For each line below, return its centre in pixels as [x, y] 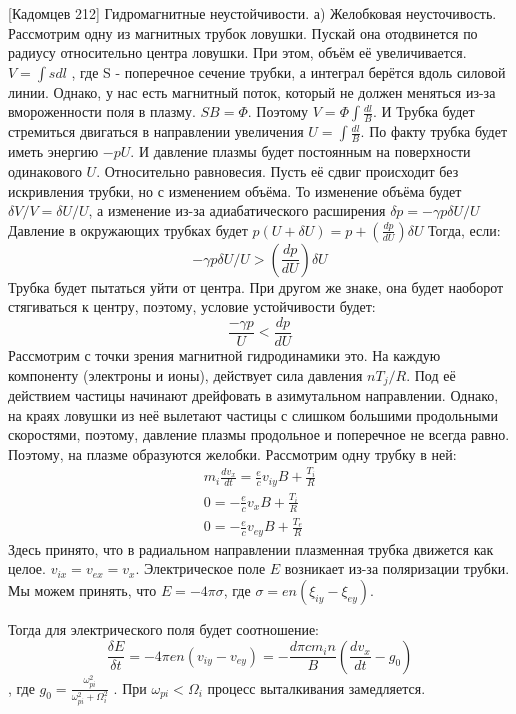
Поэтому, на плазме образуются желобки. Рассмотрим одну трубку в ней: [232, 453]
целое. [27, 568]
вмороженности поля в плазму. [102, 111]
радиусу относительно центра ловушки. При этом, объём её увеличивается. [237, 52]
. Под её [431, 374]
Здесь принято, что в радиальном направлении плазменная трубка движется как [251, 548]
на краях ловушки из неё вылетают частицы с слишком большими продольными [253, 414]
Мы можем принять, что [82, 590]
